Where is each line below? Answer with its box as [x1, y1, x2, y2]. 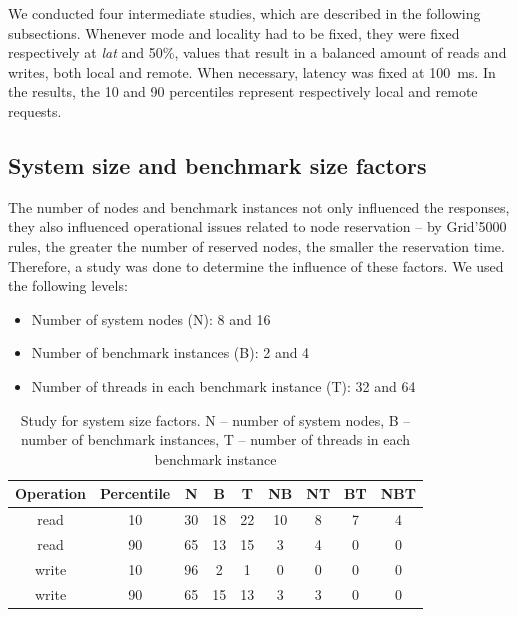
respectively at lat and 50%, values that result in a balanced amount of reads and [8, 42, 507, 63]
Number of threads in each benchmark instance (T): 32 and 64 [31, 375, 416, 396]
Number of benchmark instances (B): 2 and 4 [31, 342, 310, 363]
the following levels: [8, 275, 128, 296]
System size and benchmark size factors [8, 149, 427, 180]
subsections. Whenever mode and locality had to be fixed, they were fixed [8, 22, 460, 43]
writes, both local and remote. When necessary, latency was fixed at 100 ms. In [8, 61, 496, 82]
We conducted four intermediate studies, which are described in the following [8, 3, 481, 23]
